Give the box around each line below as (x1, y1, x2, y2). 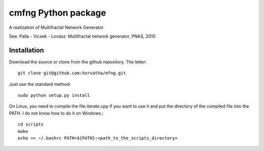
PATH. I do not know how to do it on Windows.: (9, 110, 104, 116)
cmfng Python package (9, 7, 106, 18)
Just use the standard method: (9, 81, 71, 87)
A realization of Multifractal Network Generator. (9, 24, 105, 30)
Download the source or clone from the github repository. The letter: (9, 59, 147, 65)
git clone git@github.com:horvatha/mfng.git (18, 70, 127, 76)
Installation (9, 46, 44, 54)
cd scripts (18, 122, 44, 127)
